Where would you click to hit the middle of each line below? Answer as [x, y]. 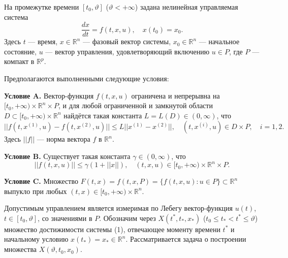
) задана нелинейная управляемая [186, 7]
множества [21, 249]
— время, [43, 41]
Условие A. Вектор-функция [49, 95]
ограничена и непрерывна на [175, 95]
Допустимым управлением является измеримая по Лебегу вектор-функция [119, 208]
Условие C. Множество [41, 181]
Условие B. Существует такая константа [67, 156]
